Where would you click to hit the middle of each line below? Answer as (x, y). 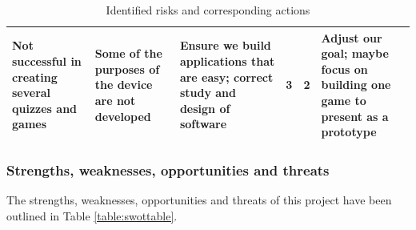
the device (124, 85)
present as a (355, 116)
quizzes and (45, 108)
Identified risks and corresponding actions (208, 10)
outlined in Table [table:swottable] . (92, 216)
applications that (227, 61)
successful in (47, 61)
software (203, 124)
